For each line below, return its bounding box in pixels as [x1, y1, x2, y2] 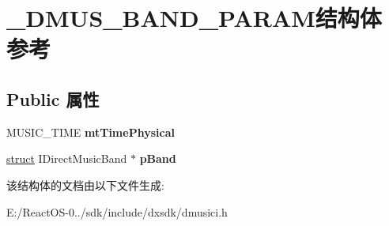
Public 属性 [6, 86, 100, 111]
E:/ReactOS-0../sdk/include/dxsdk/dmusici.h [6, 203, 228, 220]
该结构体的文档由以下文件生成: [6, 176, 164, 193]
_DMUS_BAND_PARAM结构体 [6, 2, 382, 34]
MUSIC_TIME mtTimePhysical [6, 123, 175, 140]
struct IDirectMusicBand [6, 150, 127, 167]
